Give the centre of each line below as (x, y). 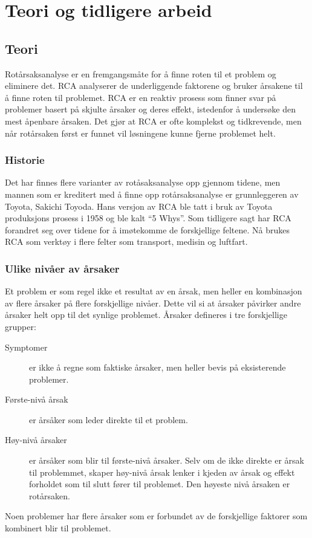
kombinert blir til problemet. (58, 528)
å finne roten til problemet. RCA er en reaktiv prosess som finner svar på (141, 97)
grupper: (21, 326)
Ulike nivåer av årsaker (62, 268)
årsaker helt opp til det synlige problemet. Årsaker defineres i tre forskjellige (146, 315)
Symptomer (26, 347)
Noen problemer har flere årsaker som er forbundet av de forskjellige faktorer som (156, 516)
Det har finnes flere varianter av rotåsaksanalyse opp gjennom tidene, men (143, 182)
